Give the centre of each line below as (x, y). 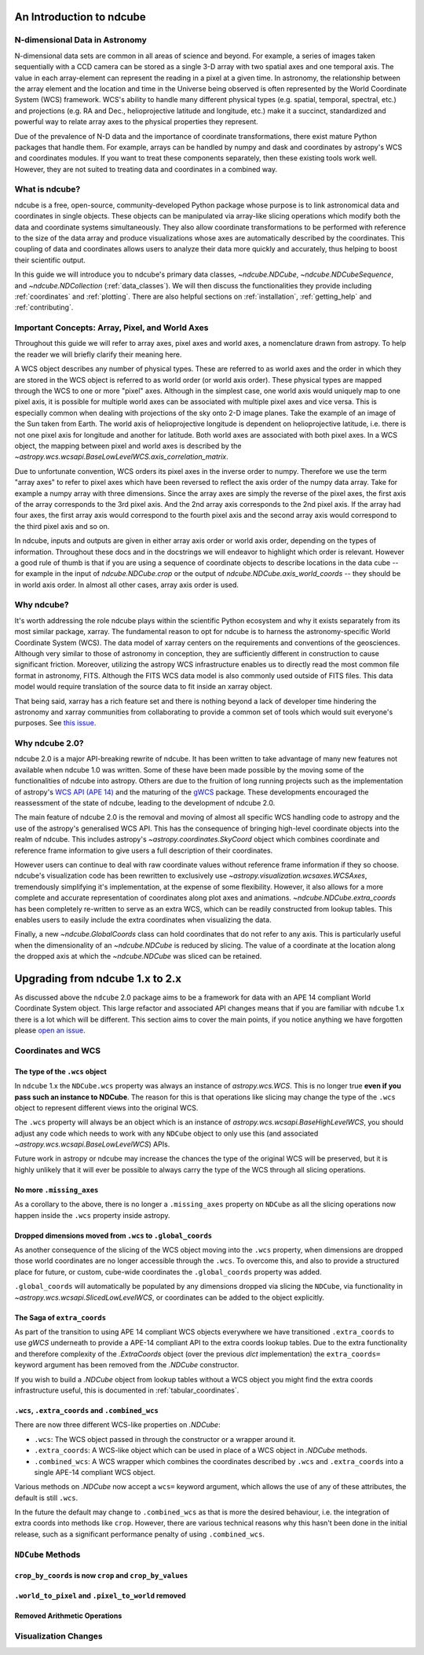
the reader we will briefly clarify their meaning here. (98, 354)
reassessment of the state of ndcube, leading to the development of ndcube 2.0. (145, 803)
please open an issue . (50, 1030)
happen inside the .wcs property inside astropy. (92, 1215)
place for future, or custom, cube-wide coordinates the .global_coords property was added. (168, 1272)
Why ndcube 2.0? (49, 743)
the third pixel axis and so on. (62, 526)
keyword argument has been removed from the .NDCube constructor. (127, 1365)
